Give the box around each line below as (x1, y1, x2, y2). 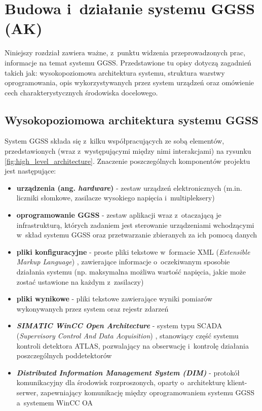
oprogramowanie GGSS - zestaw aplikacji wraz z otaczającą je (16, 210, 221, 220)
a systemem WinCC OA (16, 397, 93, 407)
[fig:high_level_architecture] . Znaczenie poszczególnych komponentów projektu (5, 155, 250, 166)
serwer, (16, 387, 39, 397)
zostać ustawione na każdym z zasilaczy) (16, 276, 144, 287)
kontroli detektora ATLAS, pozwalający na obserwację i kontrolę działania (16, 340, 249, 351)
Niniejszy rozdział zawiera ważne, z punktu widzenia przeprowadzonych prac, (5, 47, 246, 58)
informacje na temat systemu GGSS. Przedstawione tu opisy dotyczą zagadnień (5, 57, 251, 67)
